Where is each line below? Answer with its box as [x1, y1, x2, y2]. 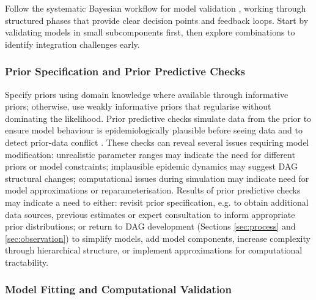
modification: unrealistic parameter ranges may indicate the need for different [5, 148, 295, 160]
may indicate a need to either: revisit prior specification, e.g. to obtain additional [5, 195, 309, 208]
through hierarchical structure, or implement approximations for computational [5, 244, 303, 257]
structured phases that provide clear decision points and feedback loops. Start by [5, 13, 309, 26]
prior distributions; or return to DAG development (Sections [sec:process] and [5, 220, 296, 233]
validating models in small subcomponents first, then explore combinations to [5, 26, 295, 39]
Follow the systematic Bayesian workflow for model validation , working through [5, 2, 306, 14]
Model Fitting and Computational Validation [5, 282, 232, 297]
